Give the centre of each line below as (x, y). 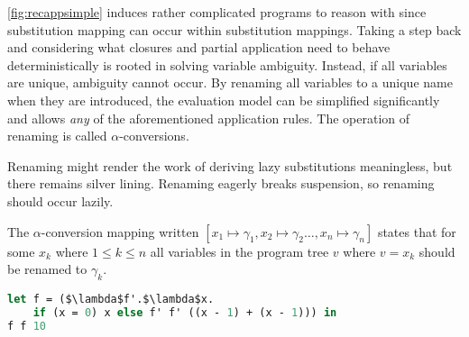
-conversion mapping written (120, 231)
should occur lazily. (60, 200)
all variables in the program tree (239, 251)
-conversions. (154, 136)
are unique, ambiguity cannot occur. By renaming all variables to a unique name (230, 82)
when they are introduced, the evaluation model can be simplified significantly (224, 100)
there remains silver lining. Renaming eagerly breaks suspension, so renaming (221, 183)
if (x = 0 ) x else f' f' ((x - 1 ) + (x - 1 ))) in (185, 312)
